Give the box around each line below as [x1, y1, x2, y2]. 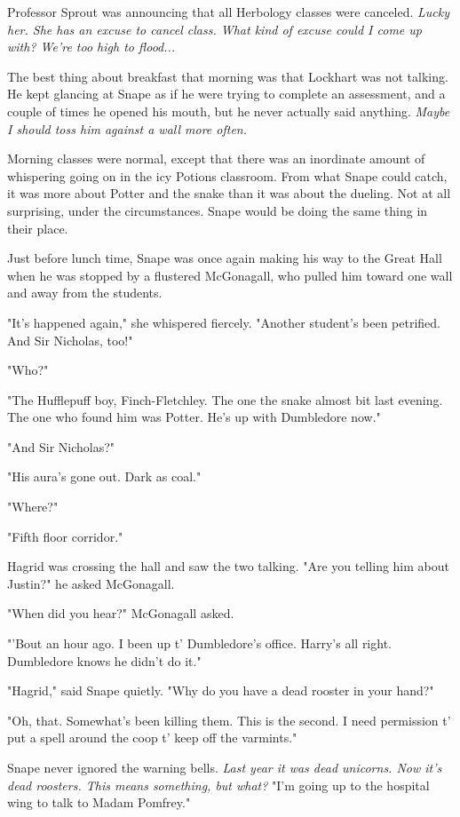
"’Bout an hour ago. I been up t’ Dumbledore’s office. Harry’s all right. [7, 634, 392, 653]
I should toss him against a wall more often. [7, 119, 248, 138]
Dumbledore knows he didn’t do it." [7, 651, 202, 670]
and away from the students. [7, 283, 163, 302]
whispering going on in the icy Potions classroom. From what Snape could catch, [7, 166, 448, 185]
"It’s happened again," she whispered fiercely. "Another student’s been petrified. [7, 313, 441, 331]
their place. [7, 218, 68, 237]
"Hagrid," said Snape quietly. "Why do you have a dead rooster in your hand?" [7, 681, 434, 700]
